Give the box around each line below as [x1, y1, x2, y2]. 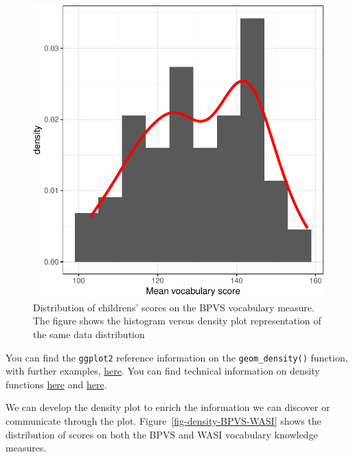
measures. [5, 441, 47, 455]
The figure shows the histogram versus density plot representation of [33, 313, 321, 328]
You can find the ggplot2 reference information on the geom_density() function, [5, 350, 348, 364]
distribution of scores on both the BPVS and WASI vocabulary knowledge [5, 427, 318, 441]
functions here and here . [5, 377, 107, 391]
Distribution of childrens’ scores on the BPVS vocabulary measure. [33, 300, 315, 314]
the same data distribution [33, 326, 145, 341]
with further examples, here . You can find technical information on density [5, 364, 320, 378]
